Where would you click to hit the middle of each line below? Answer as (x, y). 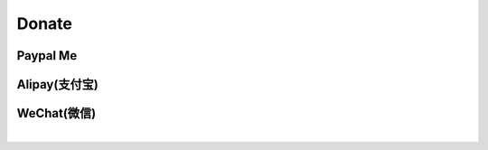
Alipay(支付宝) (57, 84)
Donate (44, 23)
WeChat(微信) (56, 113)
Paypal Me (47, 56)
